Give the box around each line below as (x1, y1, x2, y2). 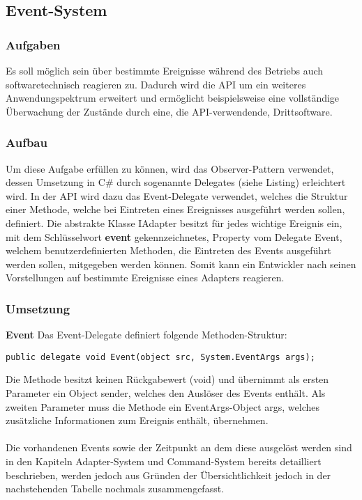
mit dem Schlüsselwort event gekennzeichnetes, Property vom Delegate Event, (6, 229, 342, 244)
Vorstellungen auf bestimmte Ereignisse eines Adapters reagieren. (6, 270, 285, 285)
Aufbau (6, 134, 47, 151)
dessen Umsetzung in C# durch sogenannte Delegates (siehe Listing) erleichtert (6, 175, 346, 189)
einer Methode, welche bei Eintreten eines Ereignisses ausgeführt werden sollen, (6, 202, 345, 217)
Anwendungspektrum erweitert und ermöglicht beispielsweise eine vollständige (6, 91, 340, 105)
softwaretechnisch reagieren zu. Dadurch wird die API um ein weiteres (6, 77, 306, 91)
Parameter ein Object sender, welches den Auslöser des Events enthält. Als (6, 386, 326, 400)
